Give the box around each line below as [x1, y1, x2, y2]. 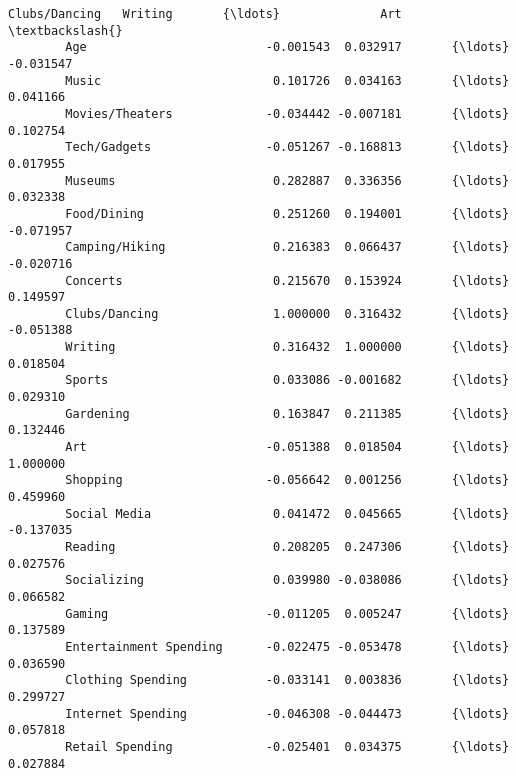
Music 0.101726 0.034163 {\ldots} [65, 73, 510, 88]
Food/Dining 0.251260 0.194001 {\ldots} [65, 206, 510, 221]
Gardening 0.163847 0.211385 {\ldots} [65, 406, 510, 421]
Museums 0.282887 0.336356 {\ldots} [65, 173, 510, 188]
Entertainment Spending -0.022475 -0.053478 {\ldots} [65, 639, 510, 654]
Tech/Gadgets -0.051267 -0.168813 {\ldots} [65, 140, 510, 155]
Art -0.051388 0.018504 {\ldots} [65, 440, 510, 455]
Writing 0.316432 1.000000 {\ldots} [65, 340, 510, 355]
